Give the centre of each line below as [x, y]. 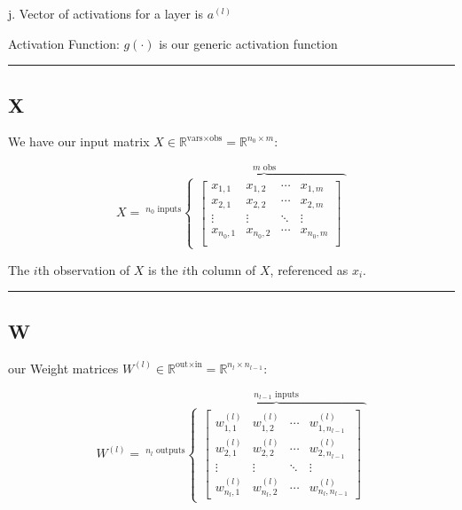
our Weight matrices [63, 368]
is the [163, 269]
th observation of [84, 269]
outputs [170, 451]
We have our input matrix [79, 141]
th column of [221, 269]
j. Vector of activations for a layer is [106, 13]
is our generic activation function [248, 43]
